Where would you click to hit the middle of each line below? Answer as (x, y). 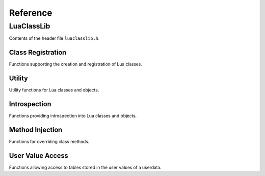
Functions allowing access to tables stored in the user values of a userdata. (85, 167)
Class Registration (38, 52)
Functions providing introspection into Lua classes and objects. (73, 116)
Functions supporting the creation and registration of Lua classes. (76, 64)
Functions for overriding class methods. (49, 142)
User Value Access (39, 156)
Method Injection (36, 130)
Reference (31, 13)
